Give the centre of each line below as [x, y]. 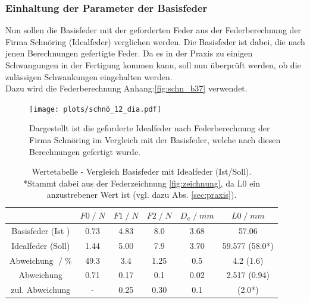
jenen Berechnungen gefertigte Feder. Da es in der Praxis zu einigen [129, 53]
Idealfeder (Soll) [41, 245]
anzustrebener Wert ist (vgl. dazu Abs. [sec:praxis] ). [142, 195]
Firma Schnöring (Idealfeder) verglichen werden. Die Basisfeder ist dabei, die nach [155, 41]
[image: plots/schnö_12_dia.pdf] [95, 109]
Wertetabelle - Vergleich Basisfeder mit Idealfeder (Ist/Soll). [142, 171]
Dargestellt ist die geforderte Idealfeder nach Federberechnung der [150, 128]
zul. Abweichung [41, 290]
